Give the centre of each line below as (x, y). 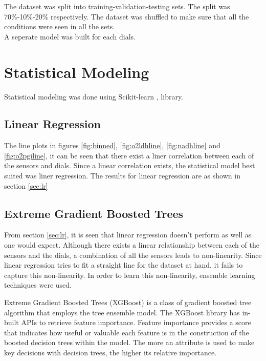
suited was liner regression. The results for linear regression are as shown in (122, 176)
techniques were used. (38, 285)
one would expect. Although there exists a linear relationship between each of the (132, 245)
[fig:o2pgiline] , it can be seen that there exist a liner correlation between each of (129, 155)
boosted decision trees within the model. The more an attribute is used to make (129, 342)
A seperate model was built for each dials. (70, 36)
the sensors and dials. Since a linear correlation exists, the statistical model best (130, 165)
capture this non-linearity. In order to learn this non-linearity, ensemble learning (130, 275)
